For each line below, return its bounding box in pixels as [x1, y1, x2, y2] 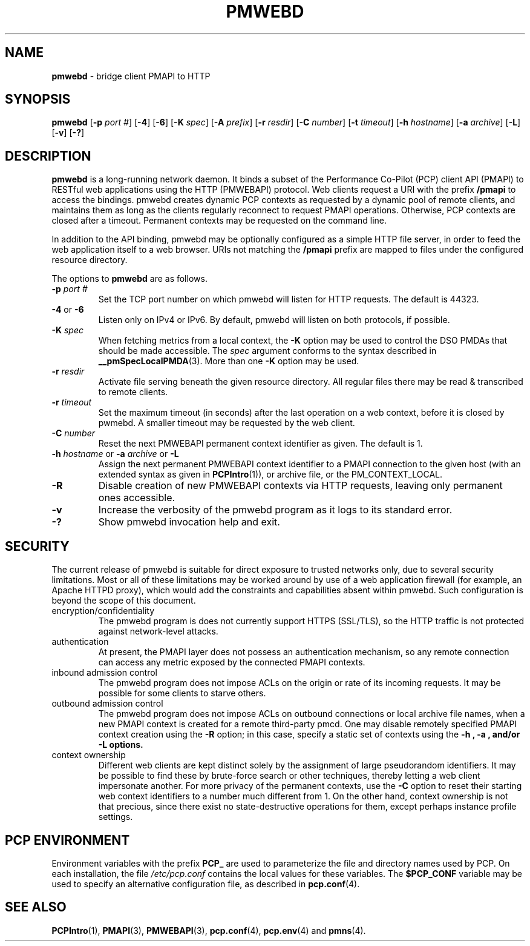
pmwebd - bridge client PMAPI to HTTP [51, 70, 211, 81]
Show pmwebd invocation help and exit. [98, 516, 280, 528]
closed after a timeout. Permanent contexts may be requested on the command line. [51, 215, 387, 226]
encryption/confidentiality [51, 605, 155, 616]
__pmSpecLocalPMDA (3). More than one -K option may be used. [98, 356, 359, 367]
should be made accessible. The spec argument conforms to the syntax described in [98, 345, 437, 356]
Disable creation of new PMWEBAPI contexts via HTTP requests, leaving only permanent [98, 479, 503, 492]
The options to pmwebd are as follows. [51, 273, 208, 284]
